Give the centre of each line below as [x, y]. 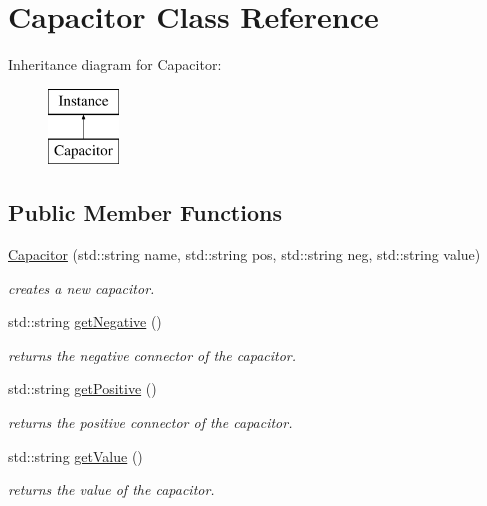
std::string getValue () [75, 455]
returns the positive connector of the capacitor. [150, 422]
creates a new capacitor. [81, 287]
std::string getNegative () [85, 321]
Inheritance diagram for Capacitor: [115, 64]
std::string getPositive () [82, 388]
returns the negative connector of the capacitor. [152, 354]
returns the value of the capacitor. [111, 489]
